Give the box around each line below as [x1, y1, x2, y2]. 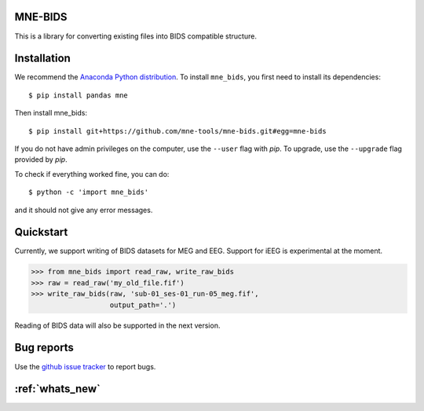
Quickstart [14, 226, 68, 239]
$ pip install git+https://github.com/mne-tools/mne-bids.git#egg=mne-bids [28, 127, 327, 135]
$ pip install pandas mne [28, 90, 129, 100]
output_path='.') [109, 300, 177, 310]
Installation [14, 52, 71, 65]
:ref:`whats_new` [14, 382, 101, 396]
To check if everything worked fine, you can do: [14, 169, 170, 178]
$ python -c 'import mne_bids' [28, 188, 149, 196]
